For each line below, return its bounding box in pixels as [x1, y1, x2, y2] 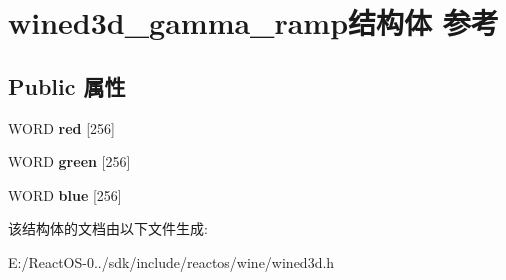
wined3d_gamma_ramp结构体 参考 [8, 2, 499, 43]
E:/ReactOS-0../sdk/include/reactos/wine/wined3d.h [8, 251, 335, 272]
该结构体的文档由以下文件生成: [8, 218, 208, 239]
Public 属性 [8, 70, 126, 101]
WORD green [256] [8, 151, 131, 172]
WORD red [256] [8, 117, 115, 138]
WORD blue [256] [8, 184, 122, 205]
